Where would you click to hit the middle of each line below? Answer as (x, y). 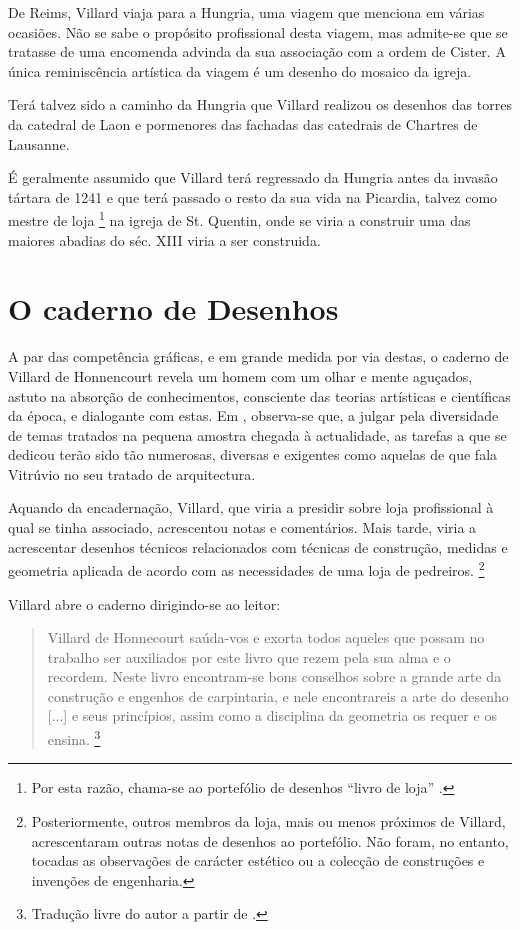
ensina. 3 (74, 737)
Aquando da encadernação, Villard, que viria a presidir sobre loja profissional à (251, 507)
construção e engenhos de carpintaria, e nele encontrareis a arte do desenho (278, 695)
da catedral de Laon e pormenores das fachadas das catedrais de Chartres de (243, 123)
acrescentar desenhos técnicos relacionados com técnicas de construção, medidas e (258, 546)
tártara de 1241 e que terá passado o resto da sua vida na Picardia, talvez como (253, 196)
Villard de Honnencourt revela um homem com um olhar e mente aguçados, (240, 375)
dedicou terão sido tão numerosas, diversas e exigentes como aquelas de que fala (253, 454)
